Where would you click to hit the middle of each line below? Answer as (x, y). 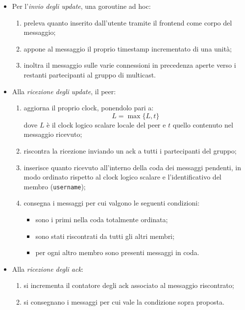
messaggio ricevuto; (53, 134)
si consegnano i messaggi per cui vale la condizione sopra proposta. (124, 301)
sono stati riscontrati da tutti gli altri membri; (105, 236)
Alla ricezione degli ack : (48, 269)
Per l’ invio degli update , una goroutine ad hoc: (81, 6)
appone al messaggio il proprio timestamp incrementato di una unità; (128, 48)
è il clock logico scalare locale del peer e (106, 124)
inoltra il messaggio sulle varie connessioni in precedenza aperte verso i (130, 65)
